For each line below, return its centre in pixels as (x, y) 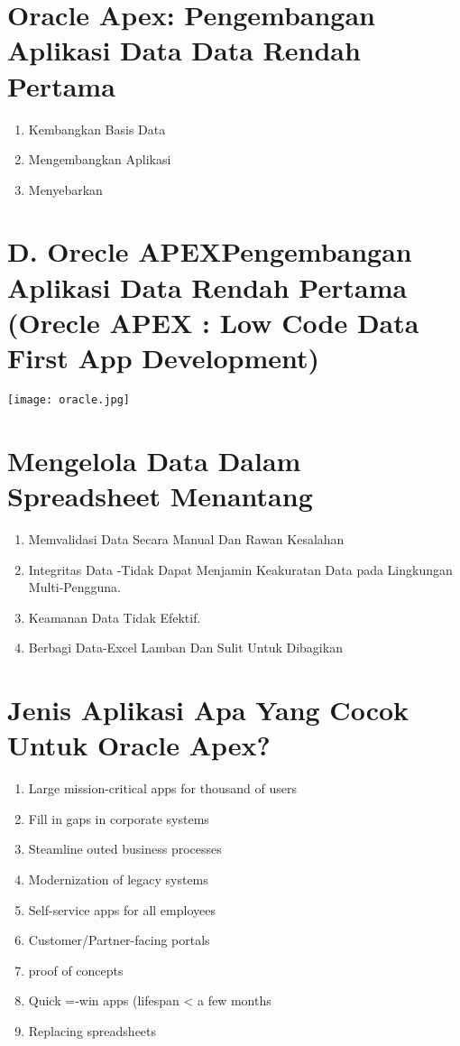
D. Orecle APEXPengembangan (210, 251)
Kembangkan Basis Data (97, 129)
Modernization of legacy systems (118, 879)
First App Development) (164, 358)
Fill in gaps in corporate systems (119, 818)
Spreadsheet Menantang (160, 495)
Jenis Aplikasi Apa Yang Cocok (208, 710)
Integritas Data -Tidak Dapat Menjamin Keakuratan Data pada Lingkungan (240, 569)
